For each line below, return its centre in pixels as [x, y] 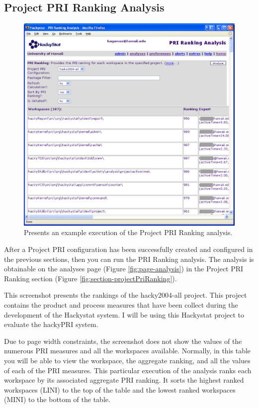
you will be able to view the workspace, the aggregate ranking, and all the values [127, 360]
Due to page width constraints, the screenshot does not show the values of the [123, 341]
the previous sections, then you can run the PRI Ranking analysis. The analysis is [129, 259]
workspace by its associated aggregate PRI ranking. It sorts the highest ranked [124, 380]
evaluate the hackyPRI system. [51, 324]
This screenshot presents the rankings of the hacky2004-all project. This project [126, 295]
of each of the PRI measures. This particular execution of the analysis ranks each [128, 370]
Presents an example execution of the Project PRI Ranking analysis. [128, 232]
